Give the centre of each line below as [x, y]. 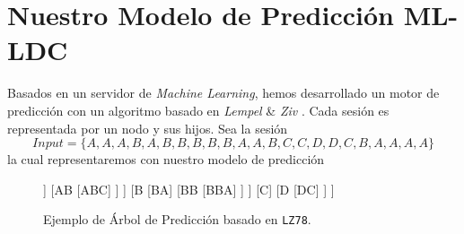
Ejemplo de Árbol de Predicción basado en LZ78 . [177, 219]
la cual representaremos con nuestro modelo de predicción [166, 159]
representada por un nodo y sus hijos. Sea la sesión [148, 128]
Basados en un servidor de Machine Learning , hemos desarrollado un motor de [223, 93]
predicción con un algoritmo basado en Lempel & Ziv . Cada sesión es [198, 110]
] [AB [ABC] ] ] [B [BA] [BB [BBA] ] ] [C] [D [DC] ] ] [189, 189]
